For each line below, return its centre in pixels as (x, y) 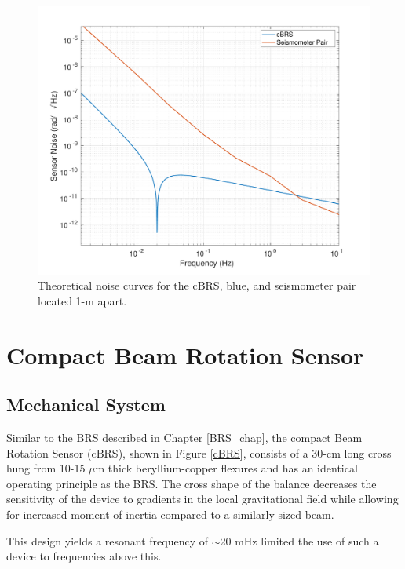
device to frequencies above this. (84, 556)
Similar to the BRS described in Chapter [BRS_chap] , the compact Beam (184, 437)
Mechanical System (86, 405)
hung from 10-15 (46, 468)
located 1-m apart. (82, 300)
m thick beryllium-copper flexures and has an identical (226, 468)
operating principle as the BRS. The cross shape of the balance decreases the (192, 483)
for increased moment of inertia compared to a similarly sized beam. (170, 514)
